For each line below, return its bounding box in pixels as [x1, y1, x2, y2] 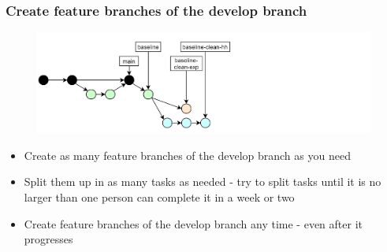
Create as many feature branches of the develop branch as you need [24, 146, 351, 163]
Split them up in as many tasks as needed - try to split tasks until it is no [24, 173, 381, 190]
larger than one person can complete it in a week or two [24, 189, 295, 206]
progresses [24, 231, 73, 247]
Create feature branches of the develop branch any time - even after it [24, 215, 363, 232]
